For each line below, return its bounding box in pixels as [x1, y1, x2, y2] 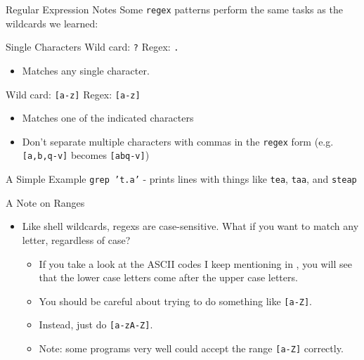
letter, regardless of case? [22, 232, 131, 247]
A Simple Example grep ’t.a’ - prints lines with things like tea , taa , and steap [6, 172, 357, 186]
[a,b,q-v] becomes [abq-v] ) [22, 148, 150, 162]
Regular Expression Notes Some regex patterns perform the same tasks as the [6, 2, 343, 16]
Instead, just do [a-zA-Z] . [39, 317, 153, 332]
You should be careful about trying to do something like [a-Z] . [39, 293, 313, 308]
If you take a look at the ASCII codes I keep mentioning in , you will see [39, 256, 352, 271]
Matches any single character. [22, 63, 150, 77]
